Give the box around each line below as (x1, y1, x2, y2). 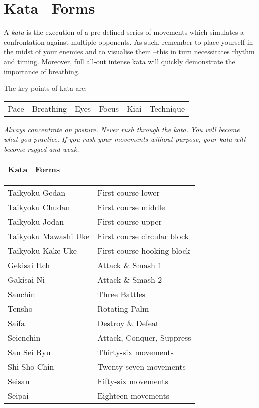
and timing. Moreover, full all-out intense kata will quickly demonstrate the (4, 56, 235, 66)
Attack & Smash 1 (97, 259, 162, 271)
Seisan (8, 375, 30, 387)
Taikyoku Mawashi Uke (8, 230, 90, 242)
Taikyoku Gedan (8, 187, 66, 199)
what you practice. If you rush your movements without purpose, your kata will (4, 134, 246, 144)
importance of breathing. (4, 66, 80, 76)
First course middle (97, 201, 165, 213)
